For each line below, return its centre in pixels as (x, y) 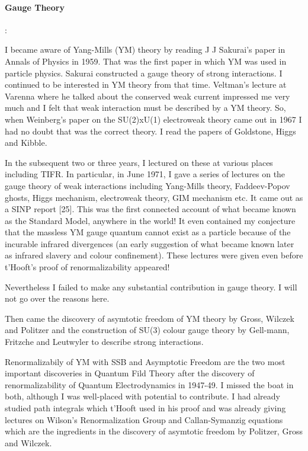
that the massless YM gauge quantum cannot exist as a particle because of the (148, 232)
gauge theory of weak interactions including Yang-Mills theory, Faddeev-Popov (147, 185)
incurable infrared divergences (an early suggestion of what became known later (150, 243)
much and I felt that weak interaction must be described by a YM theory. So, (145, 108)
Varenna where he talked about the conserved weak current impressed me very (147, 96)
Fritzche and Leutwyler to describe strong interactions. (104, 342)
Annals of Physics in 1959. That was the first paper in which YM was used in (146, 61)
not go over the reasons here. (57, 298)
